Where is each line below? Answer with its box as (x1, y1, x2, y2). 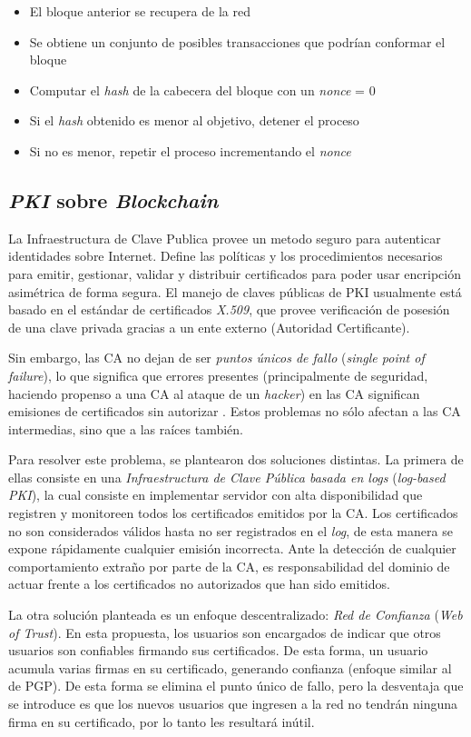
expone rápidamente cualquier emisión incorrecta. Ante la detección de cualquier (8, 539, 456, 558)
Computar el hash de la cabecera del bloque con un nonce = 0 (29, 80, 376, 99)
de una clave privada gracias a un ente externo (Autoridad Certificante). (8, 317, 410, 336)
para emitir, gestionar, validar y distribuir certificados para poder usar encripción (8, 264, 461, 283)
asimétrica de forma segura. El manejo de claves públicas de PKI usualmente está (8, 282, 462, 301)
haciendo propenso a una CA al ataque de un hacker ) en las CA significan (8, 383, 420, 403)
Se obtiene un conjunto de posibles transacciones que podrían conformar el (29, 32, 446, 51)
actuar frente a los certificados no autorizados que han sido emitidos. (8, 574, 390, 593)
